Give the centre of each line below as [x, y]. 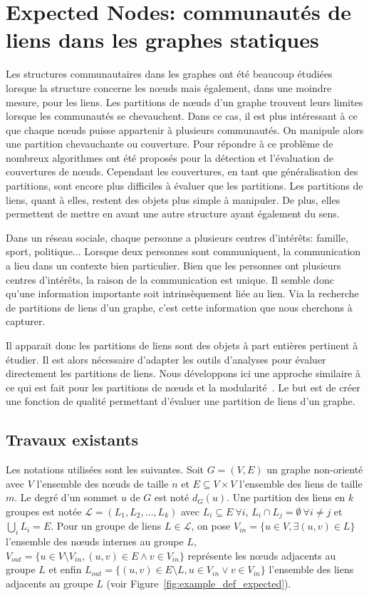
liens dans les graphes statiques [162, 40]
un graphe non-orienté [315, 469]
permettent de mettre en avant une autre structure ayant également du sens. [173, 214]
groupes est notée [44, 511]
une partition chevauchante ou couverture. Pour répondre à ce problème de [170, 144]
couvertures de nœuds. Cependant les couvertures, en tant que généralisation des [182, 171]
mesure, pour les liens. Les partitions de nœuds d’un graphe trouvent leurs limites [184, 102]
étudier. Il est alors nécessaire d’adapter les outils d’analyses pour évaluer [166, 359]
